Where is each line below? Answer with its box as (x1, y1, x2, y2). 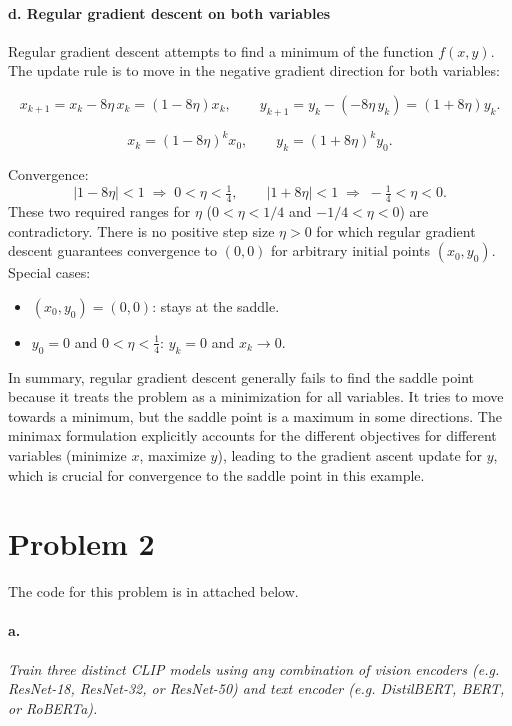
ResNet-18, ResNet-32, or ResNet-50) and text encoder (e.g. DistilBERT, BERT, (8, 678, 505, 699)
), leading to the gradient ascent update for (217, 444, 483, 465)
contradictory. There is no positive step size (8, 220, 275, 241)
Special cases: (8, 262, 91, 283)
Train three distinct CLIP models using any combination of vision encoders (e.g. (8, 658, 500, 679)
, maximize (139, 444, 206, 465)
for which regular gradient (316, 220, 476, 241)
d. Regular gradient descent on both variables (8, 2, 331, 23)
